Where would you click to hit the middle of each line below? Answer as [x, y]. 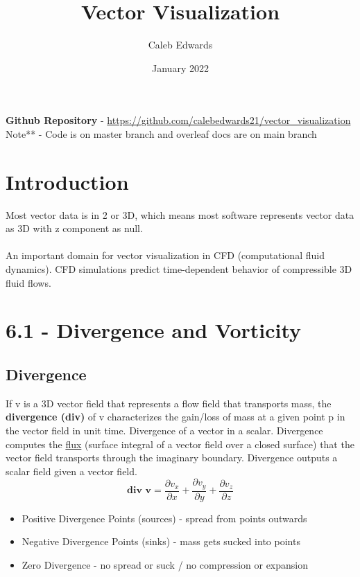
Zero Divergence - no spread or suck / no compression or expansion [165, 565]
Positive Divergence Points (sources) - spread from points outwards [164, 518]
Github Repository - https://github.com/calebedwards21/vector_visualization [178, 120]
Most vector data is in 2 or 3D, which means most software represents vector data [180, 214]
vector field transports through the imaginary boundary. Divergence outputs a [172, 458]
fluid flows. [28, 282]
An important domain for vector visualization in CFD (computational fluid [165, 255]
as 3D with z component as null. [74, 228]
